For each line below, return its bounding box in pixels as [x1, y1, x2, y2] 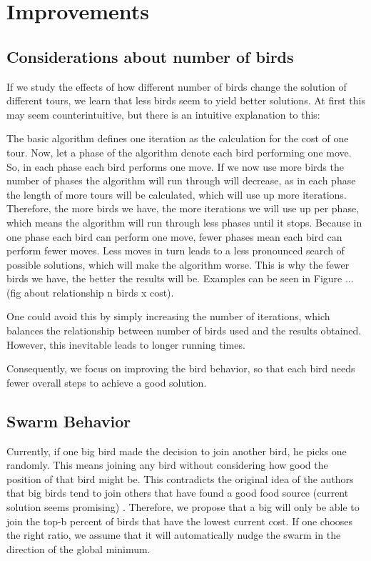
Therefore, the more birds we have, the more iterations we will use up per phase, [6, 201, 360, 216]
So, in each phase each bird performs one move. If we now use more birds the [6, 159, 344, 174]
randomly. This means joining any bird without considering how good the [6, 457, 328, 472]
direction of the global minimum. [6, 541, 151, 556]
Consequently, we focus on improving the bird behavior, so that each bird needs [6, 361, 355, 376]
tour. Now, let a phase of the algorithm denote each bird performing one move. [6, 144, 352, 159]
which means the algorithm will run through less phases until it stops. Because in [6, 214, 362, 229]
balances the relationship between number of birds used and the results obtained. [6, 323, 362, 338]
